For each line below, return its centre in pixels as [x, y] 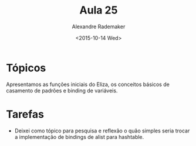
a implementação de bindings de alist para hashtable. [79, 137]
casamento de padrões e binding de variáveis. [62, 90]
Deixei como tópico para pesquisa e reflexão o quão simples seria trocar [102, 131]
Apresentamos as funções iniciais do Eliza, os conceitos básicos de [88, 84]
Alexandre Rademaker [99, 26]
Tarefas [25, 114]
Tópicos [26, 68]
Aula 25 [99, 10]
